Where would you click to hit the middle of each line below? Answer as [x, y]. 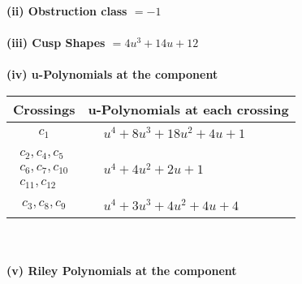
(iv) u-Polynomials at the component [112, 74]
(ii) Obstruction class [67, 11]
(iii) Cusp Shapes [56, 43]
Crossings [44, 109]
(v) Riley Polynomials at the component [122, 271]
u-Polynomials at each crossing [188, 109]
